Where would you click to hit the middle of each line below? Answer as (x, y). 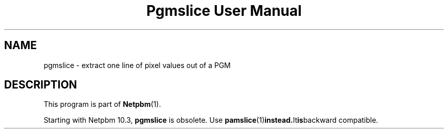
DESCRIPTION (41, 85)
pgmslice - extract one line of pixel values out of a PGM (137, 65)
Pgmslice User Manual (224, 11)
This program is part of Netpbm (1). (102, 104)
